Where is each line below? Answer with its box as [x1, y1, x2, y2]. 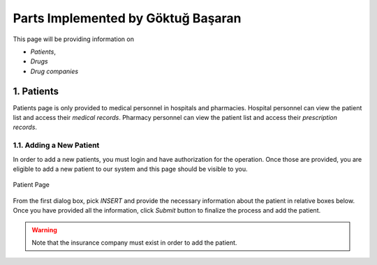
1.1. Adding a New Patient [13, 140, 100, 150]
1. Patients [13, 85, 59, 97]
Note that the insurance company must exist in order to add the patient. [31, 238, 237, 247]
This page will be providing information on [13, 35, 134, 43]
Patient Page [13, 181, 50, 189]
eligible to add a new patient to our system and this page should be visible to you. [13, 165, 248, 173]
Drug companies [30, 67, 79, 75]
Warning [31, 225, 57, 234]
